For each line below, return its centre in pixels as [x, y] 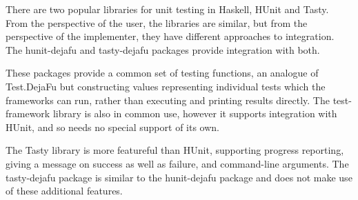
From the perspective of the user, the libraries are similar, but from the [157, 22]
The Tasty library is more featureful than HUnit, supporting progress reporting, [175, 150]
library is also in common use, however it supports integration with [195, 113]
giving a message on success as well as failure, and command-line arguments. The [177, 163]
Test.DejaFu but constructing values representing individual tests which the [166, 86]
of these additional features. [64, 191]
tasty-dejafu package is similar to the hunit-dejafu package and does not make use [179, 177]
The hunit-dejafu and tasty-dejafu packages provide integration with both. [163, 49]
